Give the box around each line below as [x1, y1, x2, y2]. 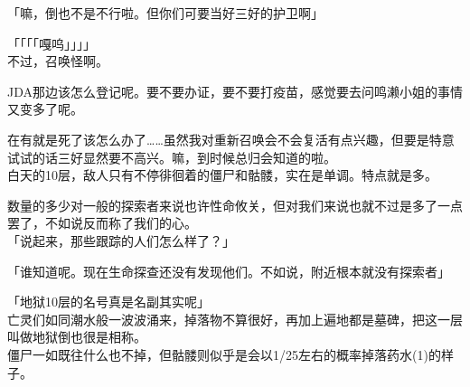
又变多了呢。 [7, 99, 83, 118]
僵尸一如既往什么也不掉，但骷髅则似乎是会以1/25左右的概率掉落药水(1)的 [7, 345, 441, 363]
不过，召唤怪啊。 [7, 52, 108, 71]
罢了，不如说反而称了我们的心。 [7, 213, 197, 232]
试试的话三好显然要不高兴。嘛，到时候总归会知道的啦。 [7, 147, 336, 166]
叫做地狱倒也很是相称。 [7, 327, 146, 346]
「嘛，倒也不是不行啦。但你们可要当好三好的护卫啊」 [7, 4, 324, 22]
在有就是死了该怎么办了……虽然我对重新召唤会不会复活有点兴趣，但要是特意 [7, 129, 455, 148]
